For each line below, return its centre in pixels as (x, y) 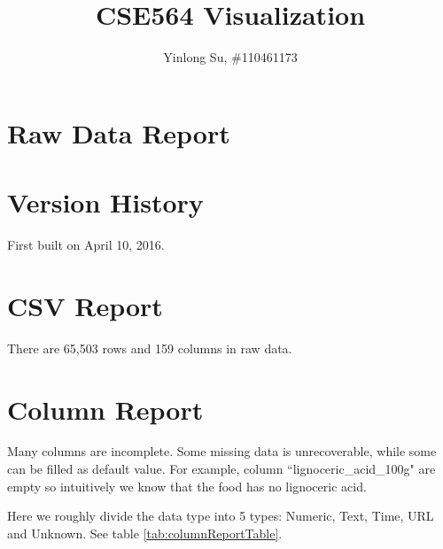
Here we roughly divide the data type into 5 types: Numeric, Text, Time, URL (221, 516)
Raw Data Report (119, 132)
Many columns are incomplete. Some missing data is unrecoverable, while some (222, 451)
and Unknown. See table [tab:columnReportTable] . (145, 533)
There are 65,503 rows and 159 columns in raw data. (150, 348)
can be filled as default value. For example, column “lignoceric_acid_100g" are (221, 469)
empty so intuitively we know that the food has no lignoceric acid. (187, 486)
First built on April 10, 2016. (86, 245)
